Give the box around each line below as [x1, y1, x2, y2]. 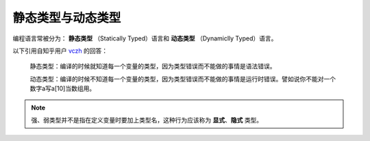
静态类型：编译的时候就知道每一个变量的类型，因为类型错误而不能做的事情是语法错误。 [29, 62, 276, 70]
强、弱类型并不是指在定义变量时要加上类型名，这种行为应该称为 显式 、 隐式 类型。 [31, 116, 263, 124]
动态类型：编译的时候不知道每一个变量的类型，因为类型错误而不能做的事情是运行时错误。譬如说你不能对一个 [29, 75, 336, 83]
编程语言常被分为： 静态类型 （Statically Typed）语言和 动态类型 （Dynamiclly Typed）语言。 [12, 34, 277, 42]
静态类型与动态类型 [12, 10, 121, 25]
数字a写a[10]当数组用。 [29, 84, 96, 92]
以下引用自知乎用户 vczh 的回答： [12, 47, 108, 55]
